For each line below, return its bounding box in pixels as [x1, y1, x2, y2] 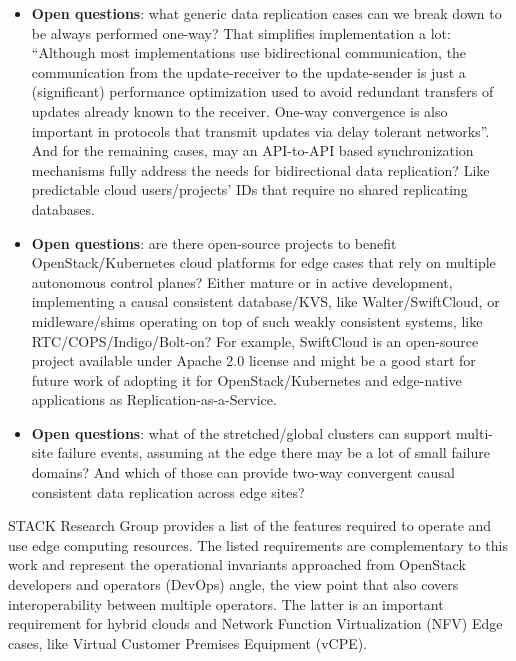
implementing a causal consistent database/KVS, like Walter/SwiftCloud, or [31, 291, 500, 312]
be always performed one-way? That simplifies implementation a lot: [31, 22, 451, 43]
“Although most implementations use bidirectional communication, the [31, 42, 467, 63]
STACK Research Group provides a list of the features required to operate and [8, 515, 492, 536]
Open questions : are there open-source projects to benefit [31, 232, 397, 253]
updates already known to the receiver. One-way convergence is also [31, 100, 448, 121]
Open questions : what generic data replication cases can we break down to [31, 3, 502, 23]
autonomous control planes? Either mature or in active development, [31, 271, 453, 292]
